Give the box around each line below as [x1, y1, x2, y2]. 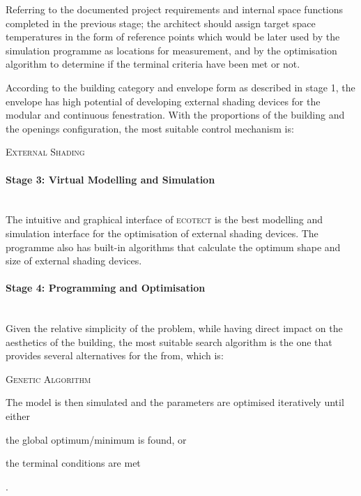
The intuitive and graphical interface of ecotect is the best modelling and [6, 212, 323, 227]
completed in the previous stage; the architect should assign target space [6, 15, 316, 30]
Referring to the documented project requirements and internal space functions [6, 2, 344, 16]
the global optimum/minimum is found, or [6, 432, 187, 446]
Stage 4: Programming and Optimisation [6, 280, 206, 295]
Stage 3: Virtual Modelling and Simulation [6, 172, 215, 186]
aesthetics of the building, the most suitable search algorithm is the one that [6, 334, 332, 349]
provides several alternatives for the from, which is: [6, 348, 224, 363]
